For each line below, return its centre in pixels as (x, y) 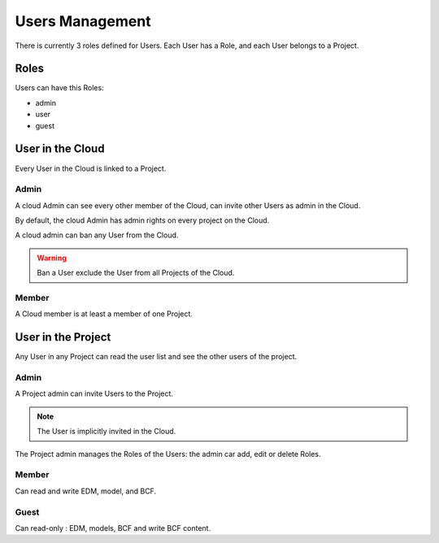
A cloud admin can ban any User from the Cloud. (97, 235)
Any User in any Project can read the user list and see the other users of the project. (156, 357)
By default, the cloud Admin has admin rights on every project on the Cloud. (142, 220)
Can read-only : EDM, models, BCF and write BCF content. (113, 528)
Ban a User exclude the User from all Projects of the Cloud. (136, 273)
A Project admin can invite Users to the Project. (94, 393)
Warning (52, 258)
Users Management (83, 21)
